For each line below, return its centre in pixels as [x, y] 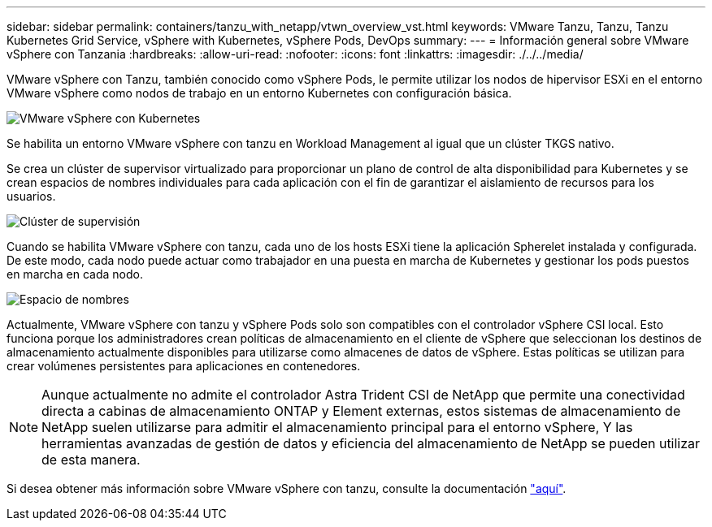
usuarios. [31, 196]
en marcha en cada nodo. [75, 274]
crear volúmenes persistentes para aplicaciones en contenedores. [184, 366]
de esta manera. [91, 460]
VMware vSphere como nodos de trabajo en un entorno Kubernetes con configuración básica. [259, 93]
